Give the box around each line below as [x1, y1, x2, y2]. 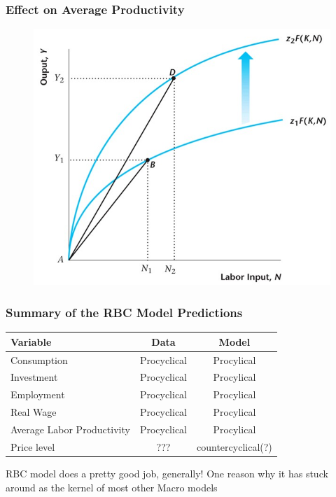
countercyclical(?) [197, 439, 272, 454]
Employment [10, 387, 65, 402]
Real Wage [10, 405, 57, 419]
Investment [10, 370, 58, 384]
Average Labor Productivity [10, 421, 130, 436]
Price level [10, 439, 55, 454]
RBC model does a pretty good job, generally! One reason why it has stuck [6, 465, 328, 480]
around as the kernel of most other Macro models [6, 479, 218, 494]
